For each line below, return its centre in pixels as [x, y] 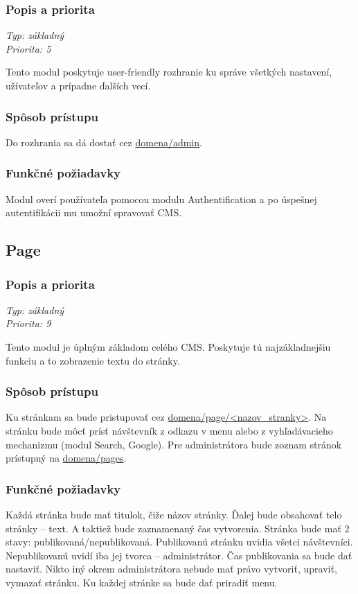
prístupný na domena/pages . [66, 458]
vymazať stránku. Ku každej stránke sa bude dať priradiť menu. [142, 582]
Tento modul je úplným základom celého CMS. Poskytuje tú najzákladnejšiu [168, 347]
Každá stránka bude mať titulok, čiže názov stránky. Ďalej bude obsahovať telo [174, 514]
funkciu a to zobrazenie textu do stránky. [93, 360]
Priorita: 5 [28, 48]
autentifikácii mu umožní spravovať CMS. [94, 212]
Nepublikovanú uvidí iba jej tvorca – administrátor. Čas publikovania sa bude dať [179, 555]
